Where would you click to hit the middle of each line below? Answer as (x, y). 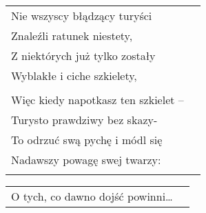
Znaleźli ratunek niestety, (72, 35)
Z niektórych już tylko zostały (83, 55)
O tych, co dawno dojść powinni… (92, 196)
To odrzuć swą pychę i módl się (87, 140)
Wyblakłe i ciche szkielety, (74, 75)
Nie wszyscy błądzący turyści (82, 16)
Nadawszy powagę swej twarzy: (86, 160)
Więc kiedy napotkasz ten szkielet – (97, 100)
